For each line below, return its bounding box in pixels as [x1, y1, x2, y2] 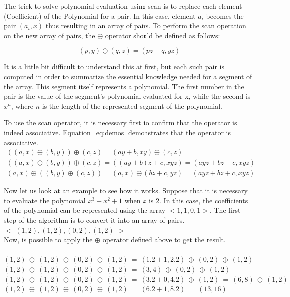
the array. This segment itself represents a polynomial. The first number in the [4, 81, 244, 91]
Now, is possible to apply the [4, 234, 93, 245]
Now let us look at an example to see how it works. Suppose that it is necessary [4, 185, 248, 196]
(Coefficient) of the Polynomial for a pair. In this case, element [4, 10, 196, 21]
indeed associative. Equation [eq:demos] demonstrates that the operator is [4, 127, 231, 137]
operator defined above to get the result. [102, 234, 226, 245]
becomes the [206, 10, 244, 21]
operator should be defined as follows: [105, 30, 220, 40]
